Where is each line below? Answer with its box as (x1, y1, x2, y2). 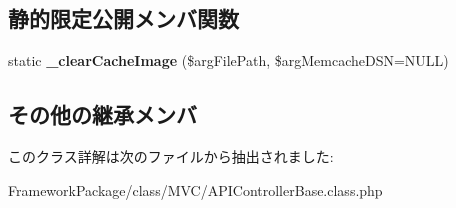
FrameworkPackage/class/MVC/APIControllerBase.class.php (8, 179, 383, 200)
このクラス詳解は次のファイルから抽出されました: (8, 146, 334, 166)
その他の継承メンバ (8, 99, 197, 130)
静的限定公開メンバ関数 (8, 3, 239, 34)
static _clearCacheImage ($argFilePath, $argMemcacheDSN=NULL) (8, 50, 449, 71)
